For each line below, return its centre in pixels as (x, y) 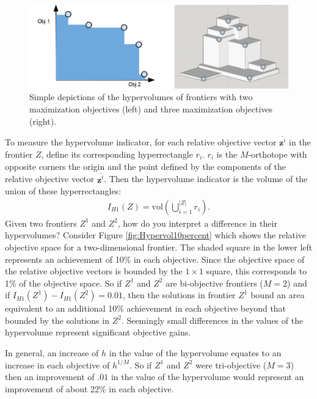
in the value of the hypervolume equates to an (195, 353)
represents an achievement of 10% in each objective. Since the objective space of (155, 259)
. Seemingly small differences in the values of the (212, 320)
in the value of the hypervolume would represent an (207, 377)
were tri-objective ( (231, 364)
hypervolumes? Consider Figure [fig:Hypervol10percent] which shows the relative (156, 235)
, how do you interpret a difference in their (197, 223)
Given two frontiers (41, 223)
